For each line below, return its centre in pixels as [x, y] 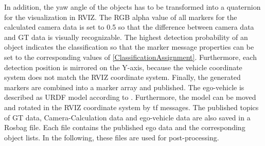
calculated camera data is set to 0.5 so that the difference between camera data [129, 27]
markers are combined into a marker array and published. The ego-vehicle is [124, 87]
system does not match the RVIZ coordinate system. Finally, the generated [122, 77]
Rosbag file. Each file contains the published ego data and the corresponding [125, 127]
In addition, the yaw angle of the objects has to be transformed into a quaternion [132, 7]
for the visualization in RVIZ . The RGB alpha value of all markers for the [121, 17]
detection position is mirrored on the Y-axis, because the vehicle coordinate [123, 67]
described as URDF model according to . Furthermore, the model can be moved [130, 97]
